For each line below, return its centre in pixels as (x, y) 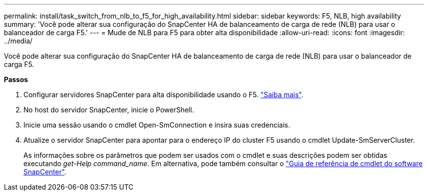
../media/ (18, 41)
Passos (16, 79)
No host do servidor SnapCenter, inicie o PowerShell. (109, 110)
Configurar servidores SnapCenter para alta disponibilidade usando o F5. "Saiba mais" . (163, 95)
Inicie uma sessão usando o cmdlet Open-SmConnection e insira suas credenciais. (157, 125)
